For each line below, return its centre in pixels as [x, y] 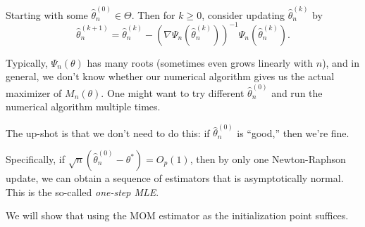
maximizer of [34, 92]
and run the [297, 92]
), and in [341, 62]
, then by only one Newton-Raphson [268, 159]
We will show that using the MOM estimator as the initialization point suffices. [177, 215]
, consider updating [243, 14]
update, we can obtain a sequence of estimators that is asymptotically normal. [175, 178]
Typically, [27, 62]
